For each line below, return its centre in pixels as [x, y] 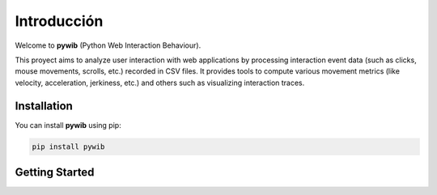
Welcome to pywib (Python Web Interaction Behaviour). [108, 45]
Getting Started [55, 173]
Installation [44, 106]
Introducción [59, 21]
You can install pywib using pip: [68, 125]
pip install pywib [68, 146]
